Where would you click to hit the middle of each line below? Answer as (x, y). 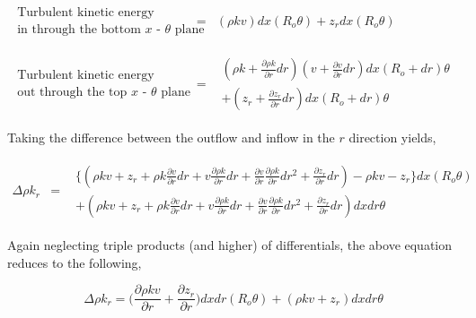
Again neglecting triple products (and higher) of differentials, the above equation (230, 244)
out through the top (72, 93)
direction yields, (392, 138)
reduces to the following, (75, 262)
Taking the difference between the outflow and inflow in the (171, 138)
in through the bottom (79, 30)
